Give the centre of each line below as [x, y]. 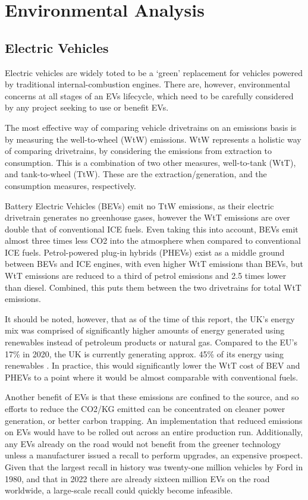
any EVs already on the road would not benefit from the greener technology [143, 443]
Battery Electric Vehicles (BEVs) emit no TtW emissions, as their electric [139, 205]
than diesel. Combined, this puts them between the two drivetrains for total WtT [153, 287]
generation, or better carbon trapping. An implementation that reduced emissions [154, 420]
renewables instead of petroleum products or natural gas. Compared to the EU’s [151, 342]
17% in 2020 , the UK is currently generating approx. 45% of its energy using [144, 353]
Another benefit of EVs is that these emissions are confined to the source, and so [152, 397]
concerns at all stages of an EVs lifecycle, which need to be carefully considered [149, 95]
